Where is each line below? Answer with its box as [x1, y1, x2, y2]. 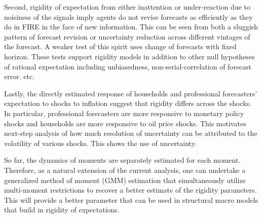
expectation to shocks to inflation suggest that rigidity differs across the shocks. [4, 98, 252, 108]
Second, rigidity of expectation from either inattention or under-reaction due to [4, 2, 251, 12]
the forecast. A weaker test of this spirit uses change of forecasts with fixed [4, 41, 237, 52]
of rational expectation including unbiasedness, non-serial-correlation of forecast [4, 61, 252, 71]
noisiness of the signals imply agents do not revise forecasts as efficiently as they [4, 11, 253, 22]
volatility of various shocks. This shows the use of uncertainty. [4, 137, 197, 148]
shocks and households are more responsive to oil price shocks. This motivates [4, 118, 246, 128]
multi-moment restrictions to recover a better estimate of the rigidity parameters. [4, 185, 257, 195]
